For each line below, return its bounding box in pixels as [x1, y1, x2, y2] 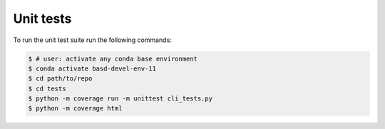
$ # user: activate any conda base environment [28, 54, 197, 63]
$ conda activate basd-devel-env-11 [28, 64, 157, 73]
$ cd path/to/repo [28, 75, 93, 83]
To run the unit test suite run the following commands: [13, 36, 173, 44]
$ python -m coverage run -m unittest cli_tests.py [28, 95, 213, 103]
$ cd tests [28, 84, 66, 93]
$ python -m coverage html [28, 104, 123, 113]
